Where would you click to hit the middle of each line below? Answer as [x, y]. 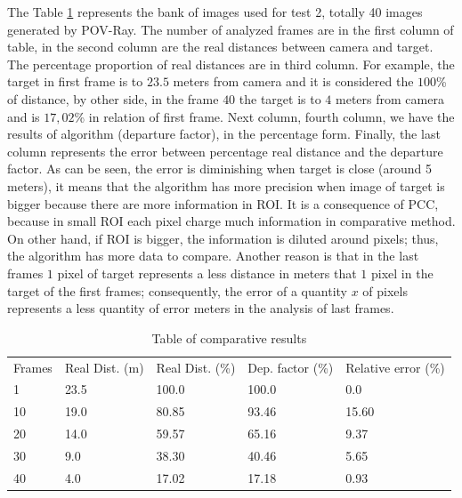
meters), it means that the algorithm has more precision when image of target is [226, 185]
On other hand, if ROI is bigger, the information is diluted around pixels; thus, [223, 238]
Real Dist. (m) [104, 367]
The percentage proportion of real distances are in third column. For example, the [231, 64]
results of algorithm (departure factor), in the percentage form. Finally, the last [224, 134]
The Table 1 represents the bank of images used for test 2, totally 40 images [215, 12]
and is [24, 116]
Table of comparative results [229, 337]
